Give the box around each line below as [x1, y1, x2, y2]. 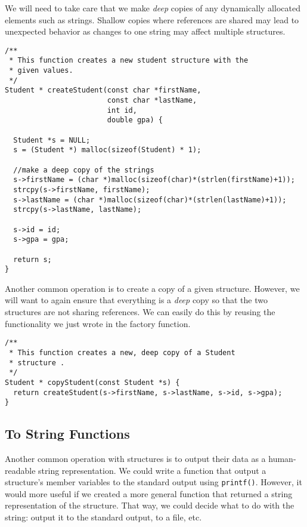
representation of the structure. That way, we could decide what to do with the [5, 499, 294, 511]
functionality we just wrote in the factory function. [5, 317, 191, 329]
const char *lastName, [107, 96, 197, 105]
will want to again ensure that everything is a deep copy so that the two [5, 294, 268, 306]
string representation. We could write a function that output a [38, 464, 266, 476]
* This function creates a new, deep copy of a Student [9, 348, 235, 357]
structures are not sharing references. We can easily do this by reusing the [5, 306, 275, 318]
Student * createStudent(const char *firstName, [5, 86, 201, 95]
